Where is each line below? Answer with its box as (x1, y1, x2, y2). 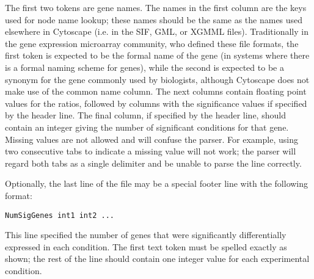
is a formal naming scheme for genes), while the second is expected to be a (5, 60, 284, 73)
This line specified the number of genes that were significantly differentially (5, 228, 287, 241)
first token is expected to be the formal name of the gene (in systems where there (5, 49, 310, 62)
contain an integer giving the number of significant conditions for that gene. (5, 120, 289, 133)
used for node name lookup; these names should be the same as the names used (5, 13, 303, 26)
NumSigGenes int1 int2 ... (5, 211, 114, 220)
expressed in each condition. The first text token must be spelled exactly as (5, 240, 287, 253)
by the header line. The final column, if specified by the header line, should (5, 109, 286, 121)
